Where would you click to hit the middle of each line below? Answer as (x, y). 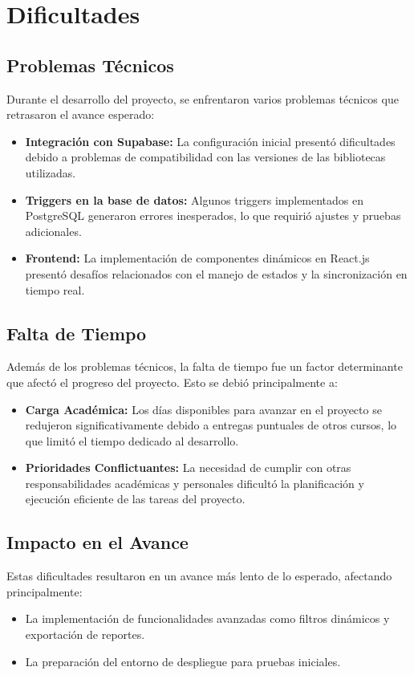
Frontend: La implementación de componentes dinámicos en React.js (197, 258)
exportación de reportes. (85, 634)
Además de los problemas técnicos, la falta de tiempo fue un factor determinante (205, 366)
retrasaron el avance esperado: (81, 114)
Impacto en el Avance (97, 542)
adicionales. (53, 231)
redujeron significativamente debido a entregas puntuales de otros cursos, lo (211, 425)
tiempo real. (55, 289)
